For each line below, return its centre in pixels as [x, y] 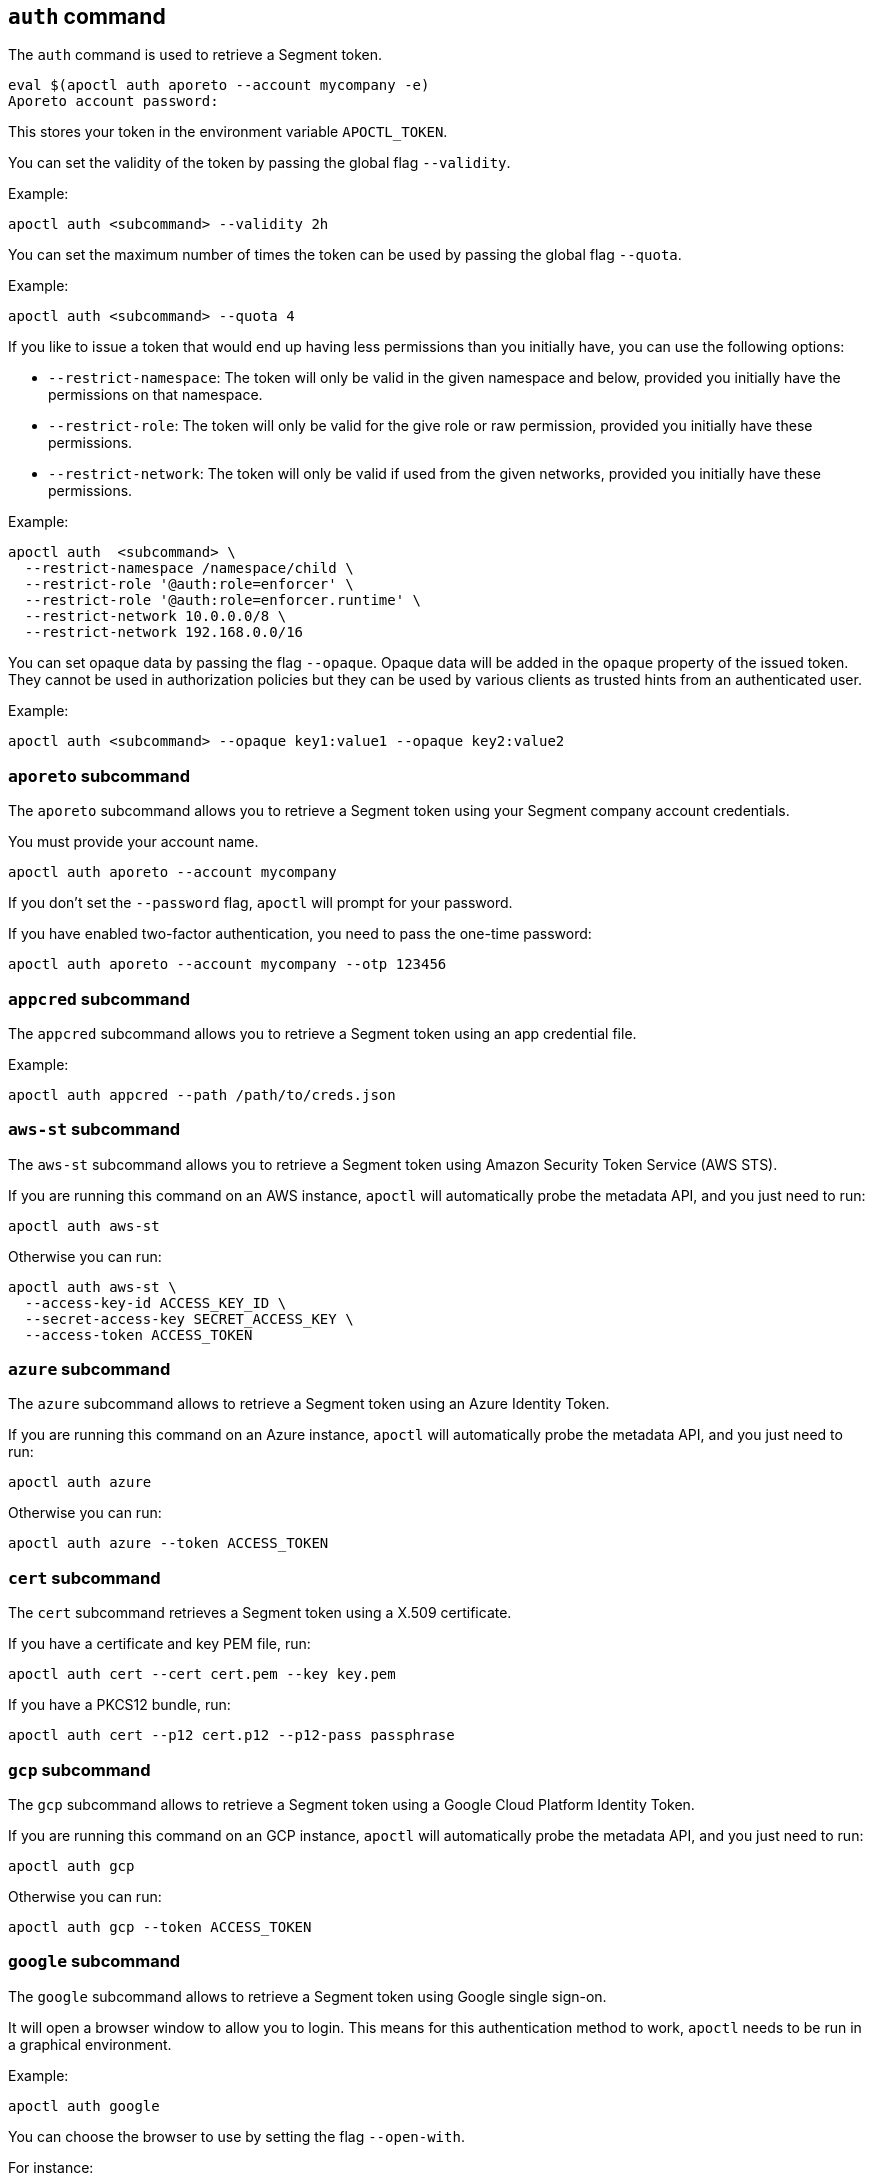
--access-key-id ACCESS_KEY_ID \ [155, 1302]
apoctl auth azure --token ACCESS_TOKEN [168, 1543]
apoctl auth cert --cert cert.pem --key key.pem [202, 1674]
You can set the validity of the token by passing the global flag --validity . [259, 163]
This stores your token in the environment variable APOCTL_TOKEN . [228, 132]
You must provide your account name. [133, 842]
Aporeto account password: [113, 101]
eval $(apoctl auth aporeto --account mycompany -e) [219, 85]
